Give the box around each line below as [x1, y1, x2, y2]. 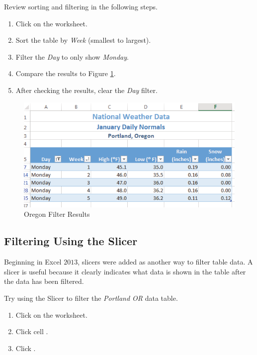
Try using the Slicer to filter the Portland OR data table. [4, 292, 178, 303]
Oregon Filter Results [24, 209, 90, 219]
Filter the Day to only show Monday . [15, 51, 129, 62]
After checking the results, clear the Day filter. [15, 85, 158, 95]
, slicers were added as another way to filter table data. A [78, 257, 253, 267]
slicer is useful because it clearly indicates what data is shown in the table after [4, 266, 246, 276]
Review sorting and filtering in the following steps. [4, 1, 158, 11]
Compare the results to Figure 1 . [15, 68, 116, 79]
